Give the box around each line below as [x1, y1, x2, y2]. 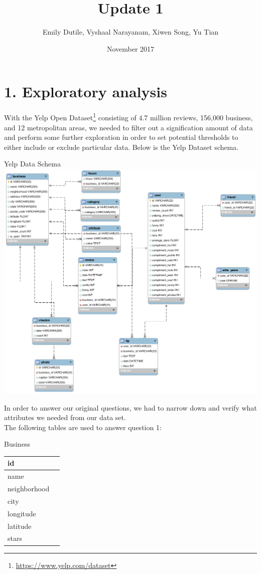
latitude [8, 520, 32, 531]
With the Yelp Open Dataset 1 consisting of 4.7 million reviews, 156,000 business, [4, 111, 253, 122]
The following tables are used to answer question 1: [4, 422, 162, 432]
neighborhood [8, 483, 50, 494]
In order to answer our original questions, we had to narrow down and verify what [4, 402, 257, 413]
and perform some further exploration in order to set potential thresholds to [4, 132, 238, 142]
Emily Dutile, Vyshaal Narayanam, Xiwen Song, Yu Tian [42, 27, 219, 37]
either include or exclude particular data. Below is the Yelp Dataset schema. [4, 141, 239, 152]
